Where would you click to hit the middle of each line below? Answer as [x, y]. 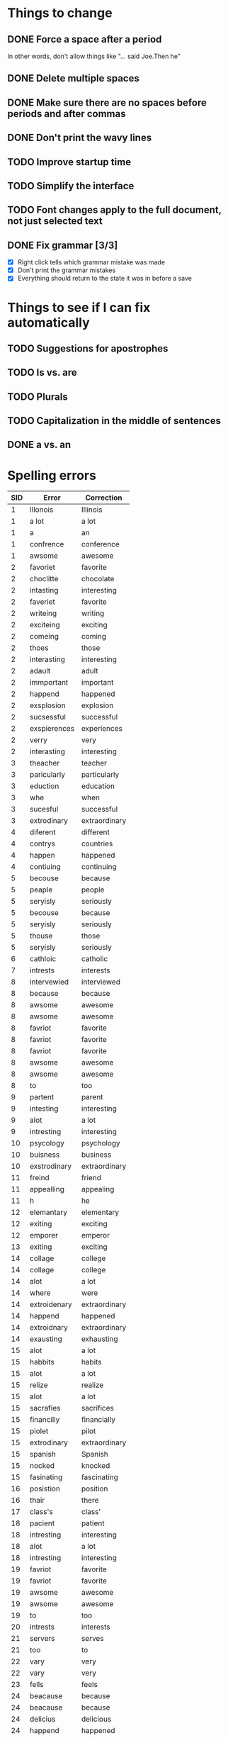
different [95, 832]
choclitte [44, 579]
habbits [42, 1362]
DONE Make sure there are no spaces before [107, 102]
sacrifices [98, 1408]
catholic [95, 959]
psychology [101, 1143]
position [95, 1488]
